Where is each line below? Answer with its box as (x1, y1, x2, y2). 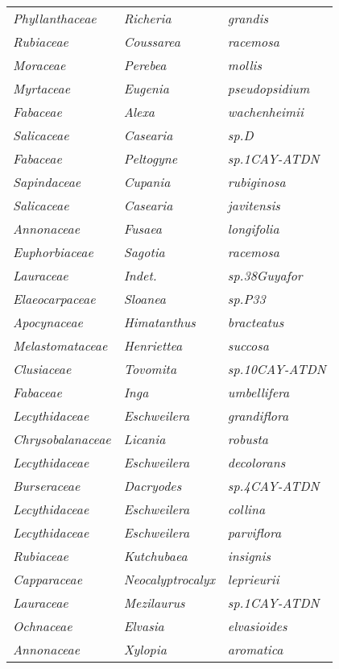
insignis (227, 546, 271, 565)
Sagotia (123, 243, 165, 261)
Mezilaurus (123, 593, 185, 612)
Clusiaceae (13, 359, 72, 378)
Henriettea (123, 336, 183, 355)
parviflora (227, 523, 282, 542)
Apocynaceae (13, 313, 83, 331)
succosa (227, 336, 269, 355)
